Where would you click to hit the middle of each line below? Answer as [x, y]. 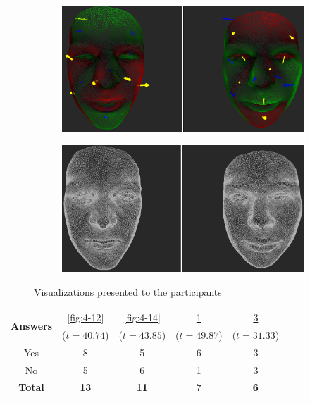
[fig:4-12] [86, 317]
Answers [32, 326]
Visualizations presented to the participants [128, 291]
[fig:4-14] [142, 317]
